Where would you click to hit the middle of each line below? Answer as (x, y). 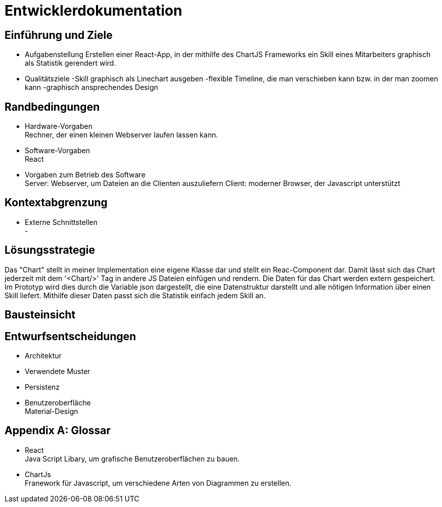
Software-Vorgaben (57, 151)
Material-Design (52, 411)
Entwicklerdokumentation (93, 11)
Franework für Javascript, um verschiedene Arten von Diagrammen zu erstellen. (158, 483)
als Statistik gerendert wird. (70, 63)
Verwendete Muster (58, 371)
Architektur (43, 355)
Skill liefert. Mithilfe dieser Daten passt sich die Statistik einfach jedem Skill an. (135, 295)
